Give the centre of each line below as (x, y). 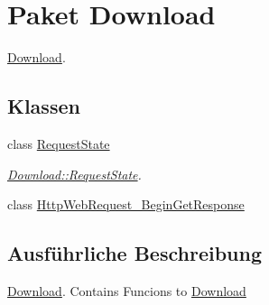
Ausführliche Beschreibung (134, 253)
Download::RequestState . (74, 174)
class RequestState (59, 143)
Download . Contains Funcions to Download (127, 290)
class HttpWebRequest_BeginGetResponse (126, 204)
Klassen (44, 106)
